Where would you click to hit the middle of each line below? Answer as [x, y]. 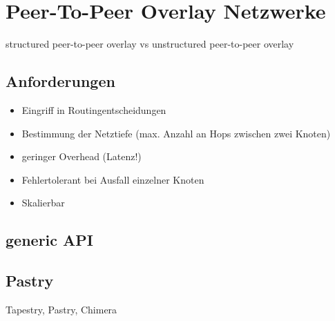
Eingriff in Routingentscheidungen [94, 109]
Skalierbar [43, 203]
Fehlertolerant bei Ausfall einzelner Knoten [113, 179]
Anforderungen [60, 81]
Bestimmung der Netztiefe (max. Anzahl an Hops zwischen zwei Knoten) [176, 133]
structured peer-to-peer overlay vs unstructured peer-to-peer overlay [150, 44]
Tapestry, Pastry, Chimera [61, 309]
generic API [49, 240]
